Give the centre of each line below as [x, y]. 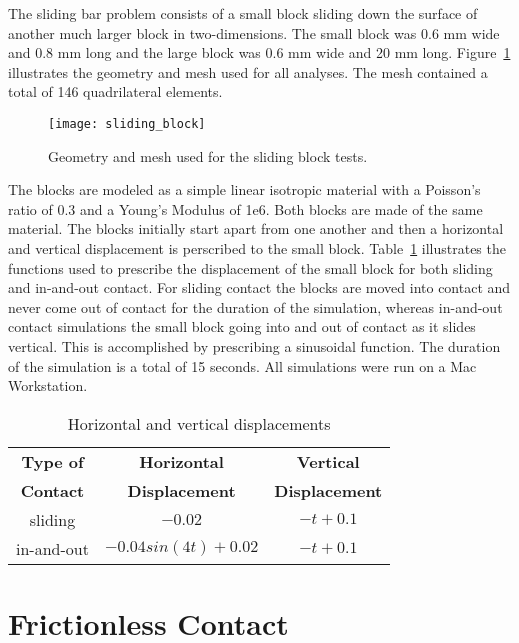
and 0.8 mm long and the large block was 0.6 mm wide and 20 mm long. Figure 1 [259, 52]
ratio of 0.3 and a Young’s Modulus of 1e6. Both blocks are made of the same [245, 208]
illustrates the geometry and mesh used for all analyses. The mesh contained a [248, 71]
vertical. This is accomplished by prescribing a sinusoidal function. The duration [254, 345]
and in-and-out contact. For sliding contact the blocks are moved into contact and [259, 287]
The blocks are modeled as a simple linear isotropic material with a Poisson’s [244, 189]
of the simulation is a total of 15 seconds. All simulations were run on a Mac [242, 365]
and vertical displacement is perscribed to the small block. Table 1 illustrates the [257, 248]
